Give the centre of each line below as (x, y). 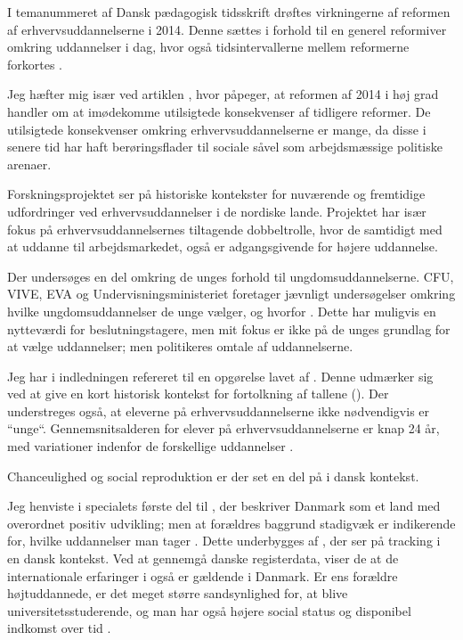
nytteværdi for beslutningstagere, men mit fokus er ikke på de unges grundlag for (229, 328)
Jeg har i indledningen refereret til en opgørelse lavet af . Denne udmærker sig (220, 376)
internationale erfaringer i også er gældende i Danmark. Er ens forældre (203, 575)
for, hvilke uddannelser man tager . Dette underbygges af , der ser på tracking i (224, 541)
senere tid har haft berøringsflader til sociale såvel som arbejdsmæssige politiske (225, 147)
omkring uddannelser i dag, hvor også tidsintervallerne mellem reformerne (208, 47)
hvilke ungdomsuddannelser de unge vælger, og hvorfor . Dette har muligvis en (222, 311)
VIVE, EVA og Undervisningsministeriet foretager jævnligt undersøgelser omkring (231, 294)
